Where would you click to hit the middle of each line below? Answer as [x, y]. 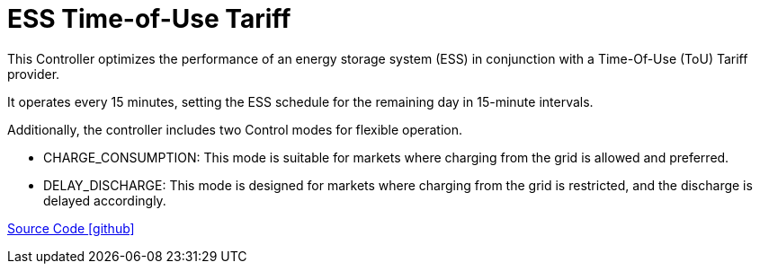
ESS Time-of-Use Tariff [149, 19]
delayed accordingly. [105, 200]
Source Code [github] [71, 228]
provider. [34, 74]
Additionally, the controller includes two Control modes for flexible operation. [235, 129]
